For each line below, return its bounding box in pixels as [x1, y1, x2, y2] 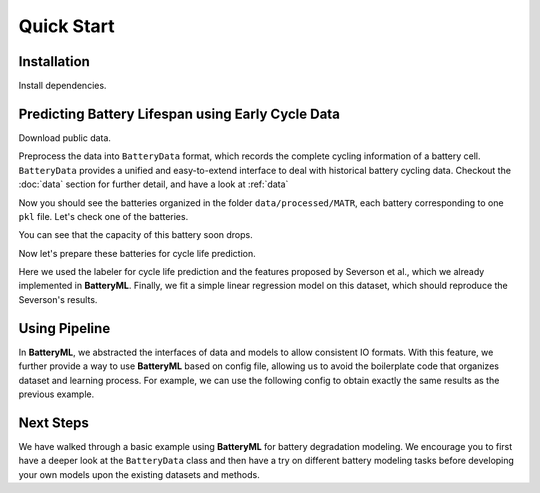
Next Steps [18, 414, 89, 431]
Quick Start [18, 15, 115, 37]
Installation [18, 53, 90, 70]
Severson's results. [18, 293, 98, 305]
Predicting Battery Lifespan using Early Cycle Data [18, 105, 340, 122]
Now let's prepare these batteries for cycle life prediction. [18, 247, 257, 259]
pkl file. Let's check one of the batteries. [18, 210, 189, 222]
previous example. [18, 388, 95, 400]
